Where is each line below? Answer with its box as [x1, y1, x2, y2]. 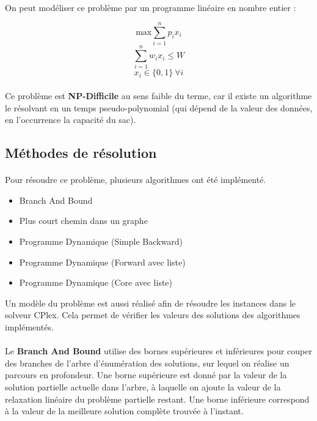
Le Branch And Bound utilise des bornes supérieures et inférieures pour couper [5, 345, 312, 357]
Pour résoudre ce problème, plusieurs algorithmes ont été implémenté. [5, 173, 266, 186]
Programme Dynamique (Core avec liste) [19, 276, 173, 289]
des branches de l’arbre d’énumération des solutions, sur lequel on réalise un [5, 356, 290, 369]
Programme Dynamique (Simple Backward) [19, 234, 183, 247]
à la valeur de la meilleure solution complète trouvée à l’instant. [5, 404, 244, 417]
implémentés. [5, 320, 54, 333]
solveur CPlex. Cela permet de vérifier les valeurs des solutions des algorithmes [5, 308, 301, 321]
